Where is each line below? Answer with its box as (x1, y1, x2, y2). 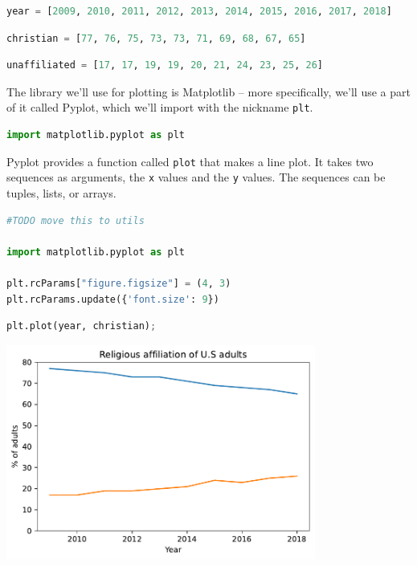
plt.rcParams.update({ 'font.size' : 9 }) (6, 293, 219, 305)
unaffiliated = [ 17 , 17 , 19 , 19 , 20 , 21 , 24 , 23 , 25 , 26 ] (6, 59, 323, 71)
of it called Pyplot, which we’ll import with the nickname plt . (6, 99, 313, 116)
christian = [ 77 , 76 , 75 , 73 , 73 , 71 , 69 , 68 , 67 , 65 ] (6, 32, 306, 44)
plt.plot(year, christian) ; (6, 320, 157, 332)
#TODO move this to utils (6, 214, 145, 226)
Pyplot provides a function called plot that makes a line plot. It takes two (6, 153, 374, 169)
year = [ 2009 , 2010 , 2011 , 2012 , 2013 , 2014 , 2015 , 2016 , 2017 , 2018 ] (6, 6, 392, 17)
